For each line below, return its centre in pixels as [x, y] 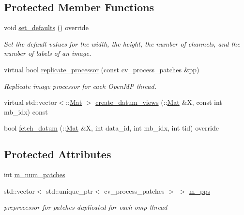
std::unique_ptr [69, 190]
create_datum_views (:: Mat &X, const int [159, 102]
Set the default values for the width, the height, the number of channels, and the [122, 43]
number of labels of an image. [48, 53]
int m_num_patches [35, 174]
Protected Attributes [58, 154]
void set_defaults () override [46, 27]
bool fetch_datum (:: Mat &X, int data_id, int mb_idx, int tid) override [111, 128]
